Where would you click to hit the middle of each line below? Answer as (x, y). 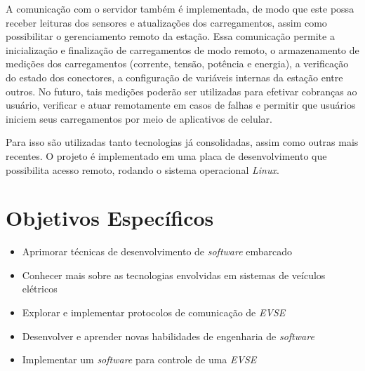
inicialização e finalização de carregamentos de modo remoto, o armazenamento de (182, 49)
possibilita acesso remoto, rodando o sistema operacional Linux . (142, 169)
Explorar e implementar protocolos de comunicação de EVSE (154, 312)
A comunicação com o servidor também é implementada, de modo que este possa (180, 8)
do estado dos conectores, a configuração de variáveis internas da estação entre (174, 77)
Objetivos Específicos (110, 218)
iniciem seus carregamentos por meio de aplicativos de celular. (139, 118)
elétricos (40, 289)
